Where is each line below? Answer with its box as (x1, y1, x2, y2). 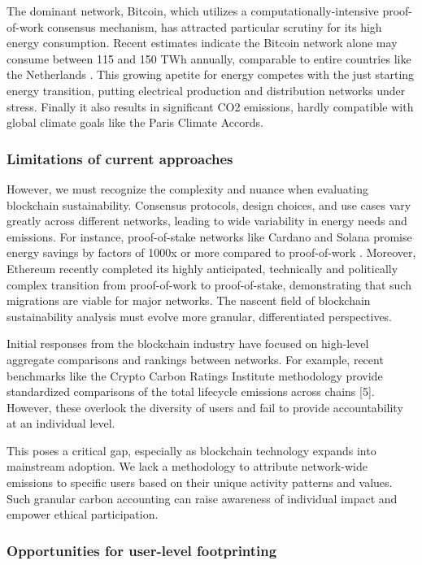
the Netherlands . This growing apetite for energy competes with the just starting (7, 66, 415, 83)
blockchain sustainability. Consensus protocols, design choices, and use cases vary (7, 196, 411, 213)
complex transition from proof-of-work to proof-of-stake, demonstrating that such (7, 276, 411, 293)
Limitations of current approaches (7, 148, 233, 168)
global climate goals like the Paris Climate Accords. (7, 114, 263, 131)
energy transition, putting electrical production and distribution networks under (7, 81, 406, 98)
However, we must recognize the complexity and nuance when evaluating (7, 180, 368, 197)
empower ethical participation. (7, 506, 159, 523)
